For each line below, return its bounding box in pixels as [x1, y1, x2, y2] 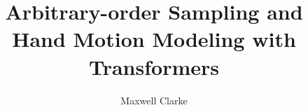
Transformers [88, 52, 219, 81]
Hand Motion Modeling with [12, 25, 296, 53]
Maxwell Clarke [120, 92, 188, 107]
